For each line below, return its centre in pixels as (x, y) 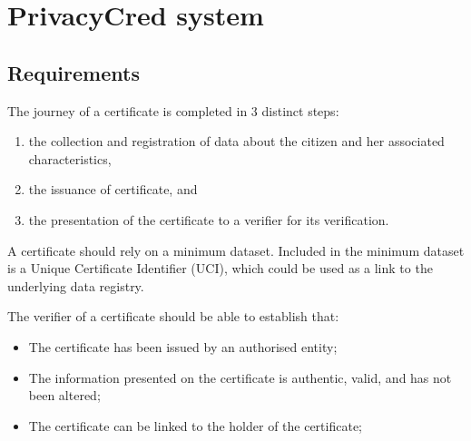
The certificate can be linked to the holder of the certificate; (196, 425)
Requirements (74, 72)
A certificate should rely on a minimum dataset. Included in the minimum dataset (236, 250)
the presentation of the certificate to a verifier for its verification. (209, 219)
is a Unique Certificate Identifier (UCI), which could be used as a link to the (220, 268)
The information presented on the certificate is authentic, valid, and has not (240, 377)
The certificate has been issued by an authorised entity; (183, 346)
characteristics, (70, 158)
